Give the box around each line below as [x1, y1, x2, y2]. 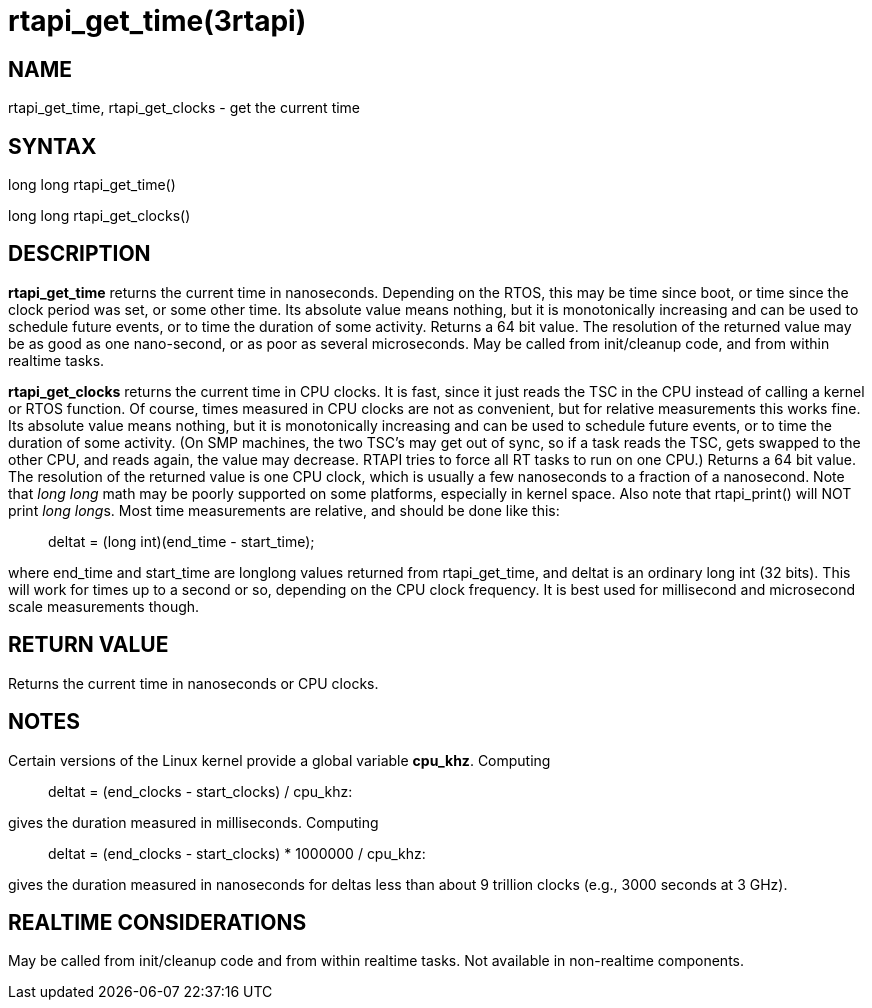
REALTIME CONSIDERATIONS [8, 909, 307, 935]
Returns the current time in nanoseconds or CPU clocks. [8, 674, 379, 692]
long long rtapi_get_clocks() [8, 207, 191, 225]
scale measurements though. [8, 597, 200, 615]
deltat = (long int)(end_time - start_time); [48, 532, 315, 550]
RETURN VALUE [8, 632, 169, 658]
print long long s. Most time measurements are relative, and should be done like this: [8, 501, 560, 519]
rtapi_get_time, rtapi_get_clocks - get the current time [8, 99, 361, 117]
